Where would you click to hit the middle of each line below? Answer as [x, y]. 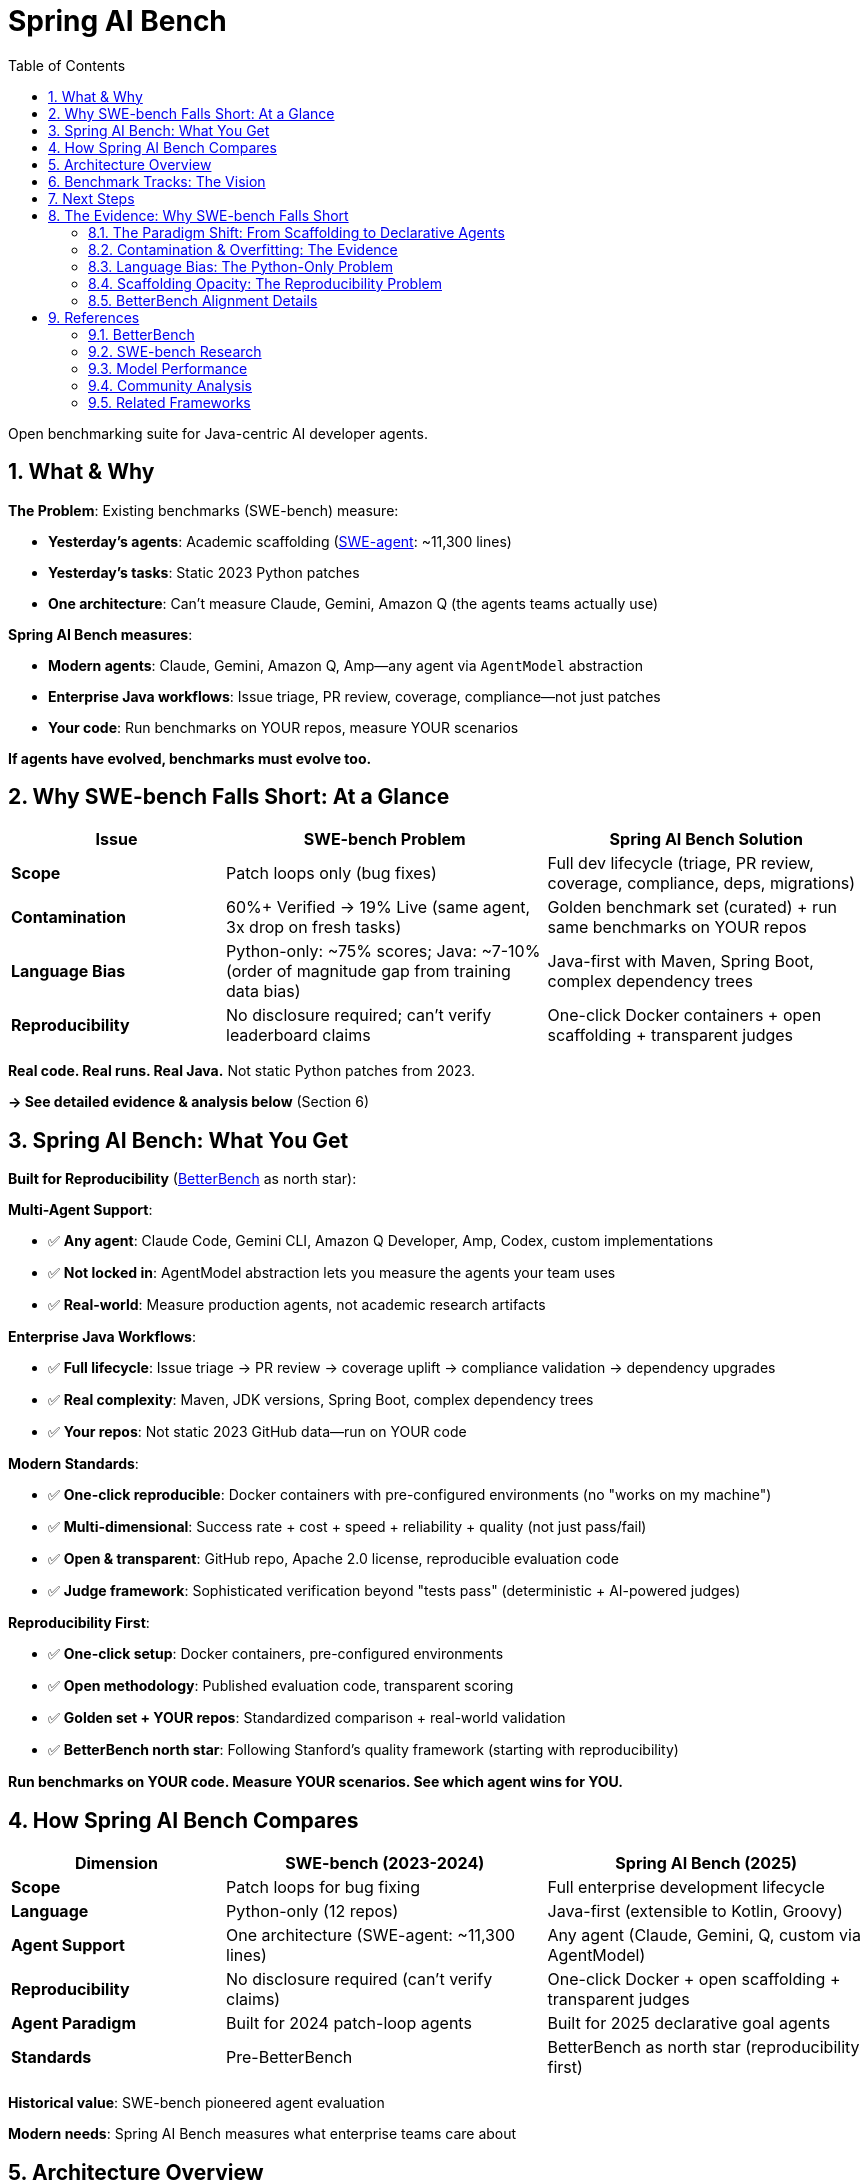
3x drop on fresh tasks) [314, 927]
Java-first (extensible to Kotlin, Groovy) [695, 1911]
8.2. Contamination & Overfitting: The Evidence [243, 249]
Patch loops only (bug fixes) [331, 873]
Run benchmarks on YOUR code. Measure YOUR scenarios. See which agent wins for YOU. [316, 1782]
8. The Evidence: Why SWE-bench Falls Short [198, 215]
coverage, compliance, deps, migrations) [701, 883]
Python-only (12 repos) [312, 1911]
